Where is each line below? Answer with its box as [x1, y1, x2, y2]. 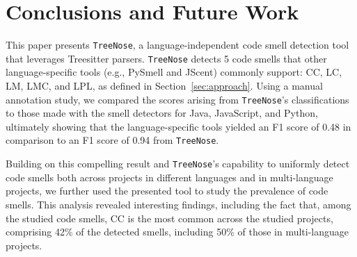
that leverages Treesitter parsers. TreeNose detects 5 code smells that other [6, 51, 327, 65]
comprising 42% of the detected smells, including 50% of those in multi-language [6, 224, 349, 239]
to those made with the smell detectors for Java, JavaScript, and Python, [6, 106, 318, 120]
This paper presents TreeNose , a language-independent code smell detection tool [6, 38, 349, 52]
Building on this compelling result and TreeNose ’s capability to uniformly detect [6, 156, 350, 171]
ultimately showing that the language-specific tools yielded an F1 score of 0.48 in [6, 119, 351, 133]
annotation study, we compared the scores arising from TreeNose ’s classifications [6, 92, 349, 106]
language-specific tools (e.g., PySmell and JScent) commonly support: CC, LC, [6, 65, 342, 79]
